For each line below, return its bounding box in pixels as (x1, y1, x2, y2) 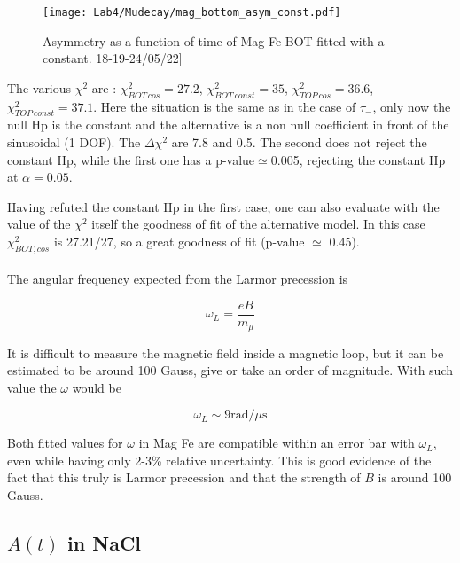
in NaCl (67, 529, 142, 557)
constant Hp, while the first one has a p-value (7, 150, 255, 168)
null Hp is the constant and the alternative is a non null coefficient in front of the (7, 115, 449, 134)
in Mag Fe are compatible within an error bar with (138, 434, 415, 452)
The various (7, 78, 72, 97)
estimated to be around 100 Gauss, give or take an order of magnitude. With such (7, 361, 454, 379)
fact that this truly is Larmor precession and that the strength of (7, 468, 361, 487)
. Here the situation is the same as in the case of (93, 97, 356, 115)
